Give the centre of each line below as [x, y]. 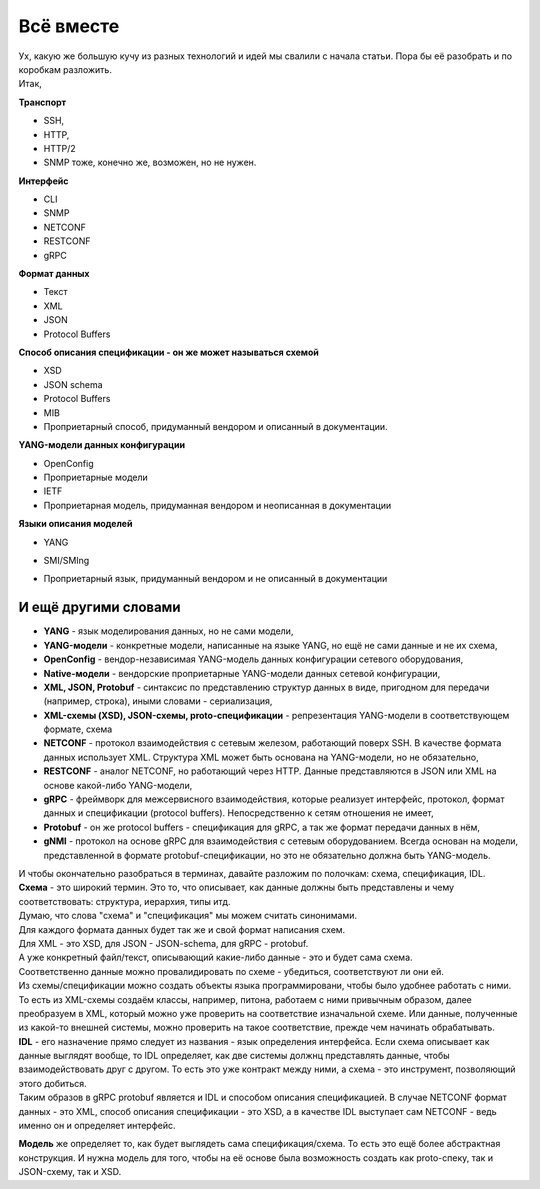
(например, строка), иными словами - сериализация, [158, 701]
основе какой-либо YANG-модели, [118, 785]
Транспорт [42, 102]
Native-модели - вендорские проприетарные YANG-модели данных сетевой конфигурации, [242, 673]
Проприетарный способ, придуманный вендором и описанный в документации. [216, 426]
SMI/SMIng [66, 561]
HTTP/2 [60, 148]
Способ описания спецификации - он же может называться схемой [169, 352]
